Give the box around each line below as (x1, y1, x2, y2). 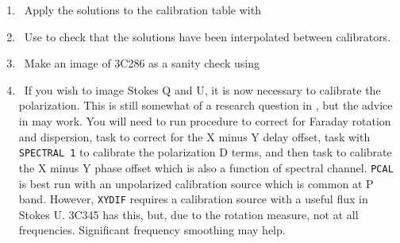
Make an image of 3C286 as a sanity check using (24, 55, 260, 71)
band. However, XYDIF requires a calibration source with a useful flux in (18, 191, 368, 207)
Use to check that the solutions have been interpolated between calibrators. (24, 28, 391, 44)
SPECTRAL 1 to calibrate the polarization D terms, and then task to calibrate (18, 144, 392, 160)
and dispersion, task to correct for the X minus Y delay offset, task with (18, 128, 371, 145)
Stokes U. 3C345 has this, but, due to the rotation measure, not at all (18, 206, 359, 222)
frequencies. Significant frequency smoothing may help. (18, 222, 286, 238)
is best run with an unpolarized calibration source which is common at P (18, 175, 374, 191)
